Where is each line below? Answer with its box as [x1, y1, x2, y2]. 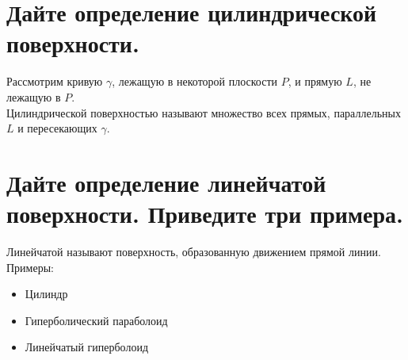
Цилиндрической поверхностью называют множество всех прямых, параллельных [6, 104, 401, 121]
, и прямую [288, 73, 342, 90]
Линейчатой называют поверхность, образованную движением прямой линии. [6, 243, 381, 259]
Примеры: [6, 259, 54, 275]
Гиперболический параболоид [25, 312, 168, 328]
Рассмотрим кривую [6, 73, 103, 90]
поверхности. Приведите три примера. [6, 197, 403, 230]
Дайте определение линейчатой [6, 166, 326, 198]
